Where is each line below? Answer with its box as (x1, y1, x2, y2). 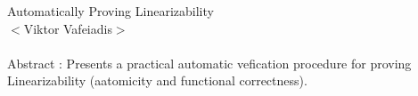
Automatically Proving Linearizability (7, 2, 214, 20)
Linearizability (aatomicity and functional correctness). (7, 71, 307, 90)
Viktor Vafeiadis (23, 19, 112, 37)
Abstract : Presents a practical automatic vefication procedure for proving (7, 53, 412, 72)
